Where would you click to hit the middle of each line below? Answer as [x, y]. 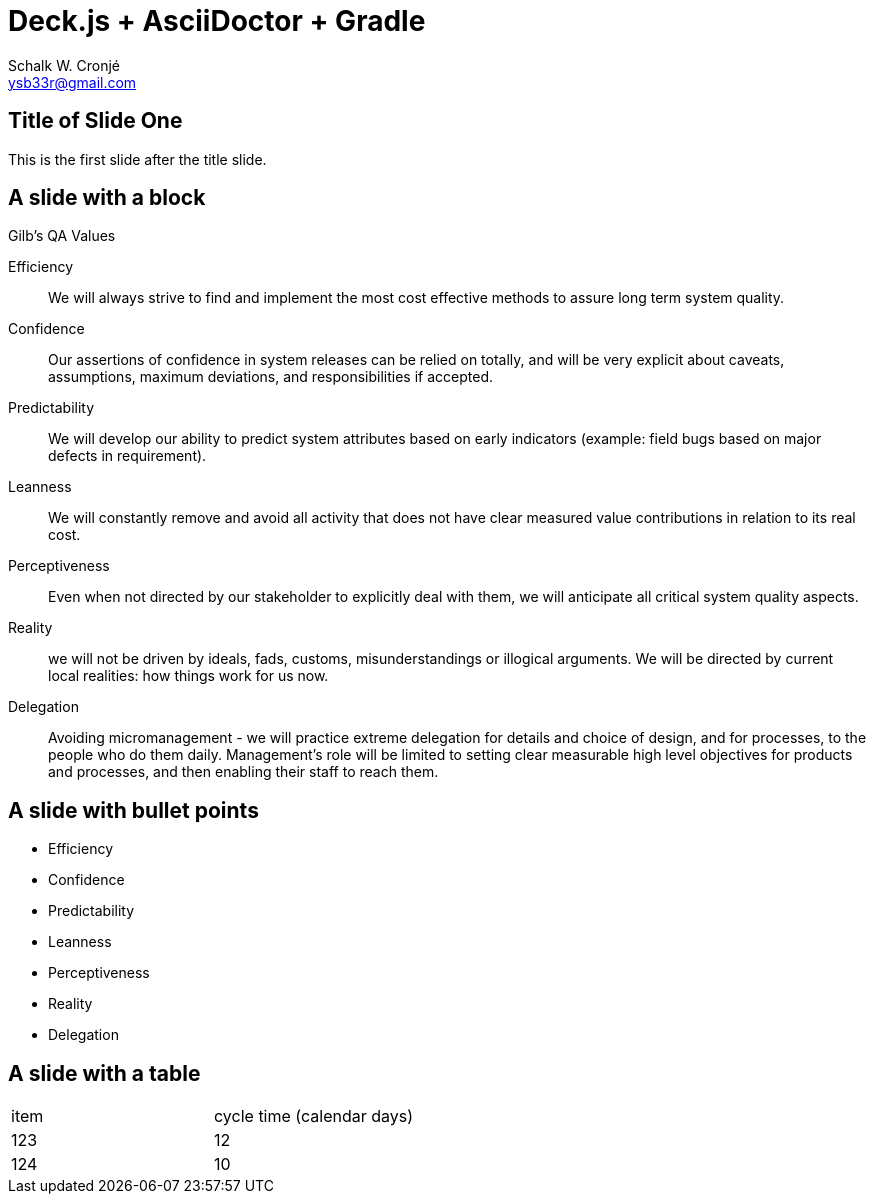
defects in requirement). [127, 456]
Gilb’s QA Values [62, 236]
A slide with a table [104, 1073]
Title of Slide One [95, 121]
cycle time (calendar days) [314, 1116]
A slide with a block [107, 198]
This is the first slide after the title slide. [137, 159]
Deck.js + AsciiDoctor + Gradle [217, 21]
